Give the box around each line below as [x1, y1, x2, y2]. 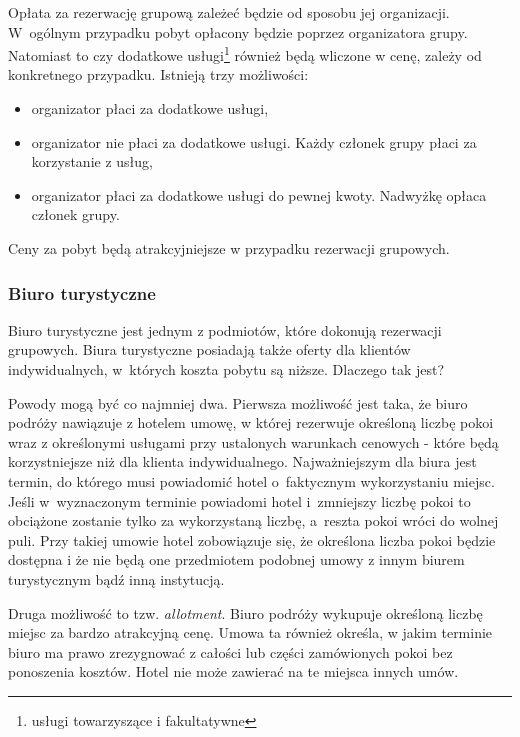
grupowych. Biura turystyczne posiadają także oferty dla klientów [8, 339, 411, 360]
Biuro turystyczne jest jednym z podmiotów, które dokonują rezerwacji [8, 319, 442, 340]
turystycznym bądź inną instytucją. [8, 568, 225, 589]
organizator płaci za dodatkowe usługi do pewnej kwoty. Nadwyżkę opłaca [31, 184, 487, 205]
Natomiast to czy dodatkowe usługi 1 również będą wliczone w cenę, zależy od [8, 42, 482, 65]
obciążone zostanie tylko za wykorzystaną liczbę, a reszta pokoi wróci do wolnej [8, 510, 499, 531]
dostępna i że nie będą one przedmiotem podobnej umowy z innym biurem [8, 549, 465, 570]
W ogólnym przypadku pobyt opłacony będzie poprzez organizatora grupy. [8, 21, 468, 42]
